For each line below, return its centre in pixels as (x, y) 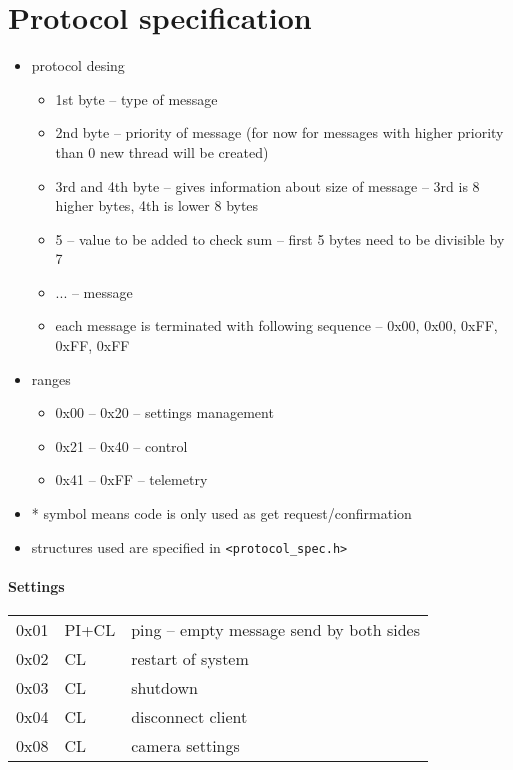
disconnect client (189, 717)
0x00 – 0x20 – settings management (164, 412)
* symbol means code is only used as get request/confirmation (221, 513)
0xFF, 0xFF (92, 345)
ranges (51, 378)
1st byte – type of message (136, 98)
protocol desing (78, 65)
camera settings (185, 746)
